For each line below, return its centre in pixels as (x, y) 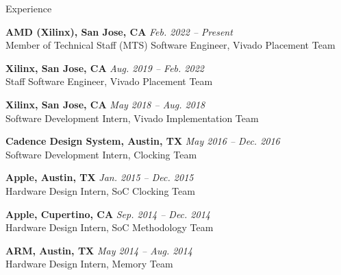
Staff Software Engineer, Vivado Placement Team (109, 81)
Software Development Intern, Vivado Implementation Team (132, 118)
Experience (29, 8)
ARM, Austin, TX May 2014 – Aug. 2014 (99, 250)
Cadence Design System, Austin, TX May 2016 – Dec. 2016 (143, 141)
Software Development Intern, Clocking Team (101, 154)
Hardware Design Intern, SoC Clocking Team (100, 190)
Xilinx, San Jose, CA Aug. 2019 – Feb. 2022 (105, 68)
